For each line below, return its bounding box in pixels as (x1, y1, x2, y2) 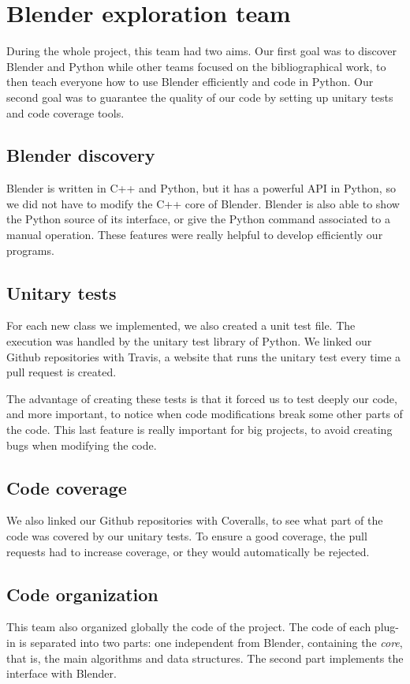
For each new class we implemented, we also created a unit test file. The (6, 317, 356, 334)
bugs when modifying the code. (6, 436, 157, 453)
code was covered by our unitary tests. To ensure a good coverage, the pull (6, 528, 367, 544)
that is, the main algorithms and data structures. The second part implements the (6, 649, 404, 666)
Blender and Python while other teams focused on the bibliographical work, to (6, 58, 386, 74)
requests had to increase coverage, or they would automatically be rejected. (6, 543, 370, 559)
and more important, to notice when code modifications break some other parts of (6, 406, 403, 422)
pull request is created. (6, 364, 117, 380)
